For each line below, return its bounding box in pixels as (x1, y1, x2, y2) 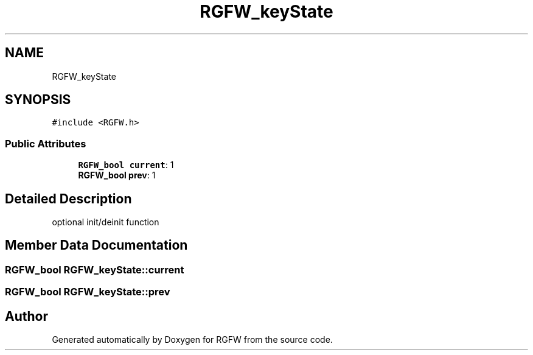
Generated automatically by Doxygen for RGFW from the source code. (52, 334, 333, 345)
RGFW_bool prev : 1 (78, 170, 156, 181)
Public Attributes (5, 137, 86, 150)
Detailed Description (5, 191, 132, 206)
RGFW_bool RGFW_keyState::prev (5, 286, 170, 298)
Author (5, 308, 48, 324)
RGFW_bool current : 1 (78, 160, 174, 170)
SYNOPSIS (5, 92, 71, 108)
